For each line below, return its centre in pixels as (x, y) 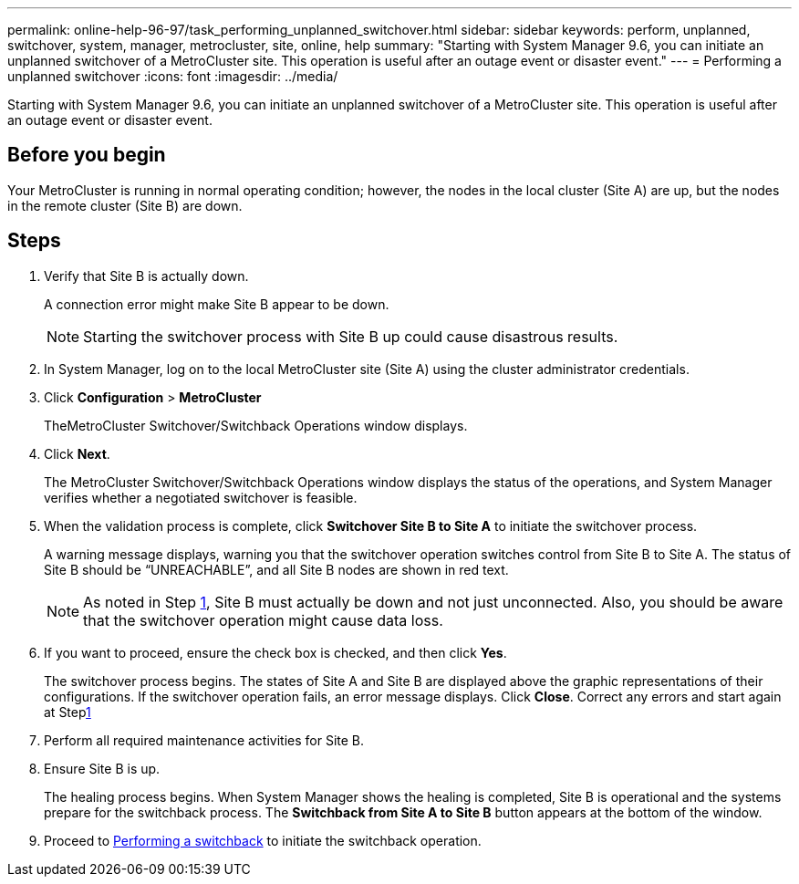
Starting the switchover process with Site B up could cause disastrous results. (351, 336)
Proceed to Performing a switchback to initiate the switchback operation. (263, 840)
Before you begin (87, 155)
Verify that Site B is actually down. (146, 276)
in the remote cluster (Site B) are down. (125, 205)
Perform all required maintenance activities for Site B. (204, 740)
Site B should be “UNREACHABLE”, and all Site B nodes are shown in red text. (276, 569)
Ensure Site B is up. (102, 768)
